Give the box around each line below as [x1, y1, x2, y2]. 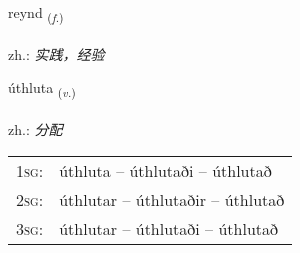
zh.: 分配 [8, 119, 63, 140]
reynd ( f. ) [8, 2, 64, 25]
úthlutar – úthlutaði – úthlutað [59, 216, 279, 240]
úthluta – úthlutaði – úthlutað [59, 158, 272, 182]
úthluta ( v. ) [8, 77, 76, 101]
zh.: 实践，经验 [8, 43, 105, 64]
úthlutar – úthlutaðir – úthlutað [59, 187, 285, 211]
